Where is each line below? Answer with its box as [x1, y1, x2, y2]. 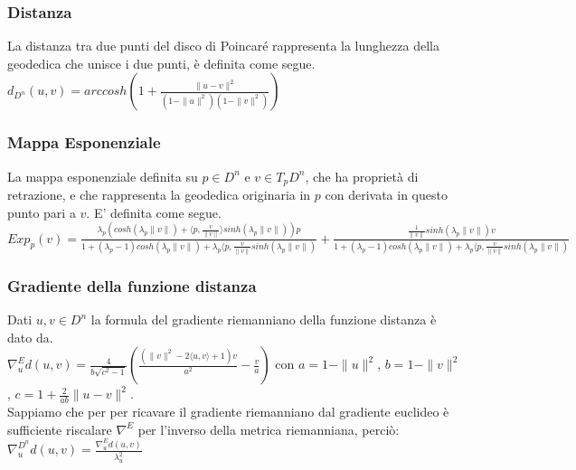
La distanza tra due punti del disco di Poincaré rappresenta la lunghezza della [7, 36, 439, 55]
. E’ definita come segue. [86, 202, 222, 221]
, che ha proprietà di [305, 166, 419, 185]
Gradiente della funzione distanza [7, 274, 257, 296]
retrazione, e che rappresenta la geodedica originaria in [7, 185, 311, 204]
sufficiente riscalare [7, 419, 112, 438]
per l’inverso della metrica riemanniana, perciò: [137, 419, 400, 438]
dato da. [7, 327, 53, 346]
